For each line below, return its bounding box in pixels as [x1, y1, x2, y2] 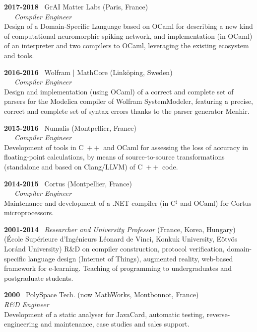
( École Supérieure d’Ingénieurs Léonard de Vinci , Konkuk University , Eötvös [4, 234, 238, 244]
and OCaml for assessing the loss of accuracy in [103, 142, 248, 152]
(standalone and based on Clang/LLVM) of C [4, 161, 143, 171]
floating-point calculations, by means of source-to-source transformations [4, 152, 225, 162]
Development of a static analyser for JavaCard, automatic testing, [4, 309, 204, 319]
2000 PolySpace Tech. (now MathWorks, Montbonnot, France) [4, 289, 199, 300]
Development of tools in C [4, 142, 84, 152]
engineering [4, 319, 39, 329]
